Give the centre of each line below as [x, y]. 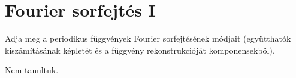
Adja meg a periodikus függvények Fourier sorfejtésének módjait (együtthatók [148, 38]
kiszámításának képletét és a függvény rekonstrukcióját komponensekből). [140, 50]
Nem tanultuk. [32, 70]
